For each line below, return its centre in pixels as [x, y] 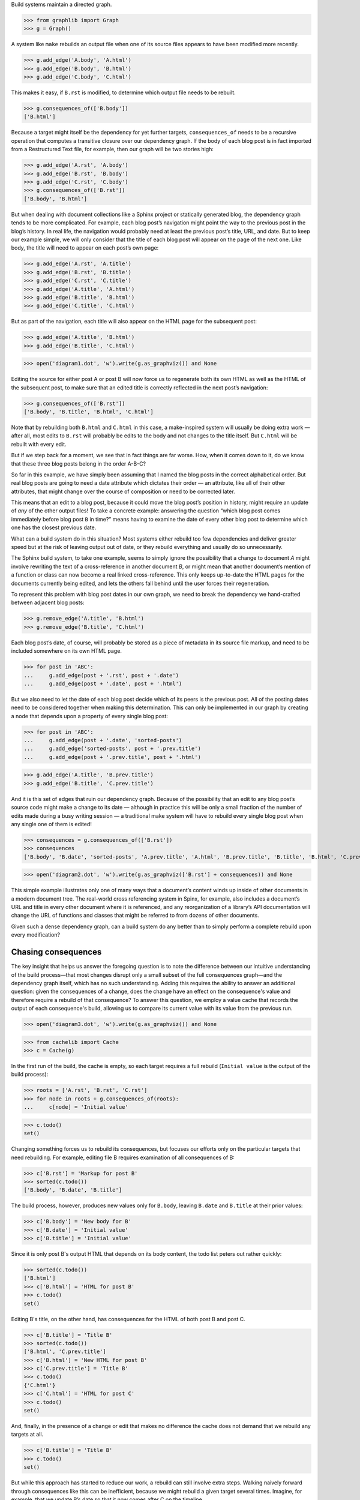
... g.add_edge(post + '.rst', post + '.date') [101, 675]
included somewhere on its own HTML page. [67, 651]
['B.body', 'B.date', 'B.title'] [73, 1190]
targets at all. [27, 1435]
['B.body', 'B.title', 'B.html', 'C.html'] [89, 412]
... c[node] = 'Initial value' [76, 1107]
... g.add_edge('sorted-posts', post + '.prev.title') [112, 749]
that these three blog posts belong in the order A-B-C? [79, 463]
